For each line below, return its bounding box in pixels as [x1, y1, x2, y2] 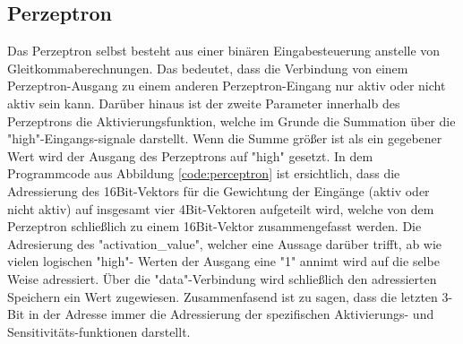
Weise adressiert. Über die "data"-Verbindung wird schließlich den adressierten [7, 269, 437, 288]
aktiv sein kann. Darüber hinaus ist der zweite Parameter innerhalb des [7, 93, 400, 112]
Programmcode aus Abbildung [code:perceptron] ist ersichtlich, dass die [7, 164, 400, 183]
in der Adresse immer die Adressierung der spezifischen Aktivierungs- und [28, 305, 434, 323]
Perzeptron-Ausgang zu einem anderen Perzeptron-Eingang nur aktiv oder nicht [7, 76, 446, 95]
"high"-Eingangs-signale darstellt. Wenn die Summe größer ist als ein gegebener [7, 129, 442, 148]
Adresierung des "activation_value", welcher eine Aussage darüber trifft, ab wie [7, 234, 442, 253]
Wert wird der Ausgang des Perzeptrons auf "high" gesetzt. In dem [7, 146, 373, 165]
